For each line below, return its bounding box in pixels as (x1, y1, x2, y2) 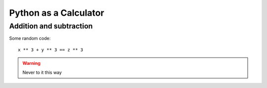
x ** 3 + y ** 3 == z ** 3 (18, 47, 84, 53)
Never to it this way (22, 69, 62, 75)
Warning (22, 60, 41, 66)
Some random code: (9, 35, 51, 41)
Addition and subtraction (9, 22, 93, 30)
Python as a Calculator (9, 7, 104, 18)
